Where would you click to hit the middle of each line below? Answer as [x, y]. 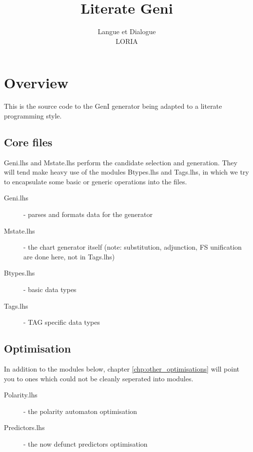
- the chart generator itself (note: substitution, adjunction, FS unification [133, 247]
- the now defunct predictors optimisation [86, 443]
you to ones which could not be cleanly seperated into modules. [99, 378]
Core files [28, 142]
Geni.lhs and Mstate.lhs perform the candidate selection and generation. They [121, 162]
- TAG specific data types [62, 322]
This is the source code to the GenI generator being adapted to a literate [113, 106]
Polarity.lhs [21, 395]
